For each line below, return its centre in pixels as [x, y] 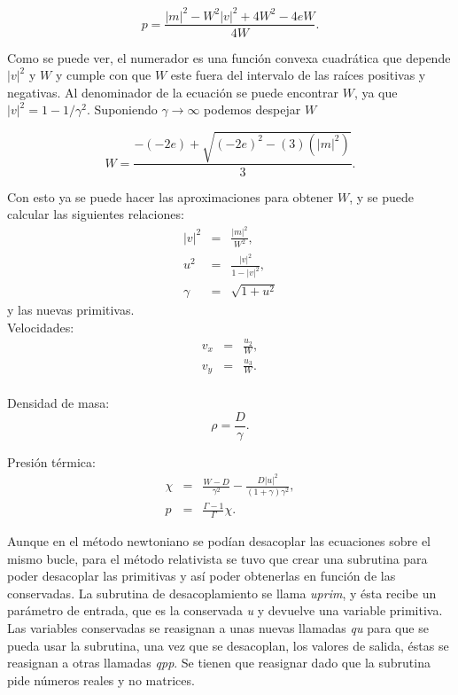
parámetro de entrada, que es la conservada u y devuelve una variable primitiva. [225, 610]
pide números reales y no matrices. [101, 679]
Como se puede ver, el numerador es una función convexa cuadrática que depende [229, 57]
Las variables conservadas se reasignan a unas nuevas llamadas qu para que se [218, 627]
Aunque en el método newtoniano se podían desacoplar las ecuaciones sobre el [219, 540]
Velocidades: [41, 327]
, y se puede [381, 196]
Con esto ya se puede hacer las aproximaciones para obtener [171, 196]
